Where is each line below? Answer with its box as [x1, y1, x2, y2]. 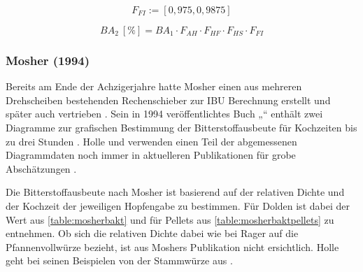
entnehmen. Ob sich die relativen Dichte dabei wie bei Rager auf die [6, 226, 299, 241]
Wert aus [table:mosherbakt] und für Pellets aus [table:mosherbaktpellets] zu [6, 212, 334, 227]
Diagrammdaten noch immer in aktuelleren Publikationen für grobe [6, 148, 296, 162]
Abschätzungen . [6, 161, 77, 176]
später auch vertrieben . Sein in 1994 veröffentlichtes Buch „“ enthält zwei [6, 106, 323, 121]
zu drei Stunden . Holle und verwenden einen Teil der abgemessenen [6, 134, 297, 148]
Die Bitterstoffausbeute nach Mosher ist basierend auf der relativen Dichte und [6, 185, 345, 199]
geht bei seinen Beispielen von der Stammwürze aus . [6, 253, 233, 268]
